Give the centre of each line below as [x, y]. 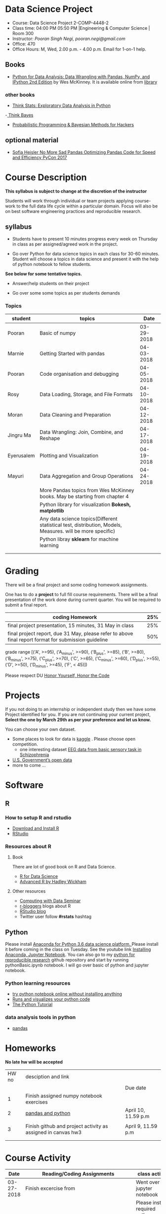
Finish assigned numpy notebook [64, 1096]
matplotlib [52, 510]
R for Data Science [39, 876]
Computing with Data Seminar [50, 901]
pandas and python [48, 1113]
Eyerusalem [21, 455]
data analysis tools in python [40, 1017]
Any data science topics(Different [78, 518]
